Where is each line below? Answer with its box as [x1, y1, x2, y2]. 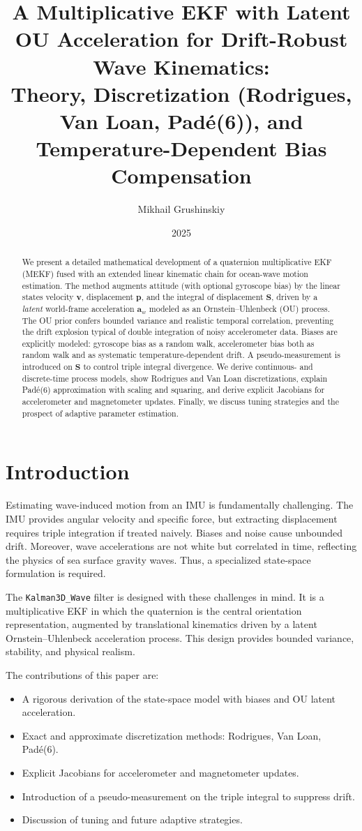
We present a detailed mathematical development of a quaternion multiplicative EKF [22, 256, 332, 268]
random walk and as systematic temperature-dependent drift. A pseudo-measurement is [22, 349, 340, 361]
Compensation [111, 161, 252, 190]
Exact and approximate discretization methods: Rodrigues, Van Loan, [22, 728, 322, 742]
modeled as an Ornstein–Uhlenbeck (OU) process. [149, 302, 331, 314]
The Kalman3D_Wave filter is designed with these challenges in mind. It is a [6, 589, 324, 604]
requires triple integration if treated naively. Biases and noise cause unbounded [6, 525, 343, 539]
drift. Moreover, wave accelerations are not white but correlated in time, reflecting [6, 539, 357, 553]
